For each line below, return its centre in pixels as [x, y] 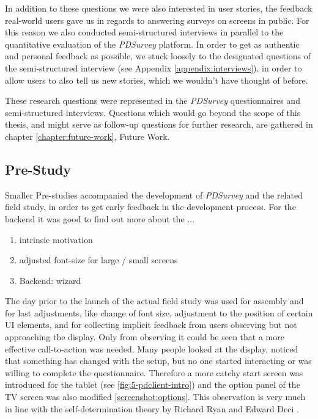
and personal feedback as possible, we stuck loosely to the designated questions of [158, 56]
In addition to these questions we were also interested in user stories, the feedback [159, 8]
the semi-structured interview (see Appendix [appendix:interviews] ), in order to [153, 67]
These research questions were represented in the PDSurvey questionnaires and [153, 100]
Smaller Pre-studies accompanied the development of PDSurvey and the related [154, 195]
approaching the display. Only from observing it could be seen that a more [145, 337]
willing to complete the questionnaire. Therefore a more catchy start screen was [154, 372]
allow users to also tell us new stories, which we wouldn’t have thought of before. [157, 80]
